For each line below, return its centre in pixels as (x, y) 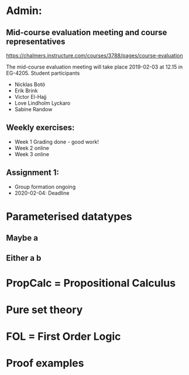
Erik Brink (26, 91)
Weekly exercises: (40, 128)
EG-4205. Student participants (43, 73)
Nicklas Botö (30, 84)
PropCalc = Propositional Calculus (91, 283)
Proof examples (45, 363)
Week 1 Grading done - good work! (57, 142)
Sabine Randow (33, 109)
